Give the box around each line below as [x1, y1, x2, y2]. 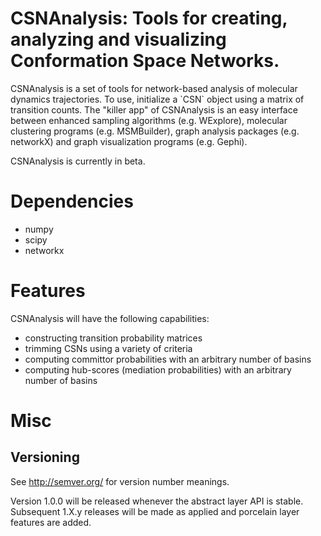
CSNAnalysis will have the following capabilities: [10, 312, 210, 324]
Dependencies [10, 190, 134, 213]
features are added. [10, 516, 92, 528]
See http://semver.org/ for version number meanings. [10, 475, 230, 487]
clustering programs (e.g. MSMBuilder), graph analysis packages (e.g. [10, 125, 300, 137]
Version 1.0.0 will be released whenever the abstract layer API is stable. [10, 495, 304, 507]
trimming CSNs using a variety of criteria [24, 342, 193, 354]
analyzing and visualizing [10, 28, 227, 51]
